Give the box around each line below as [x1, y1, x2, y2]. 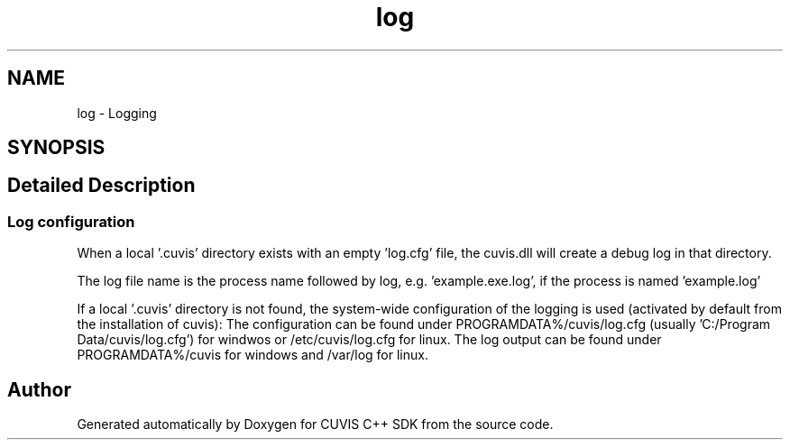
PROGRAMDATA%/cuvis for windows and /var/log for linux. [77, 347, 428, 363]
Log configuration [7, 212, 135, 231]
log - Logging [77, 105, 157, 121]
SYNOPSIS [7, 136, 106, 160]
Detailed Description [7, 174, 196, 197]
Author [7, 378, 71, 401]
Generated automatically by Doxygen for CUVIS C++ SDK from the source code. [77, 416, 554, 433]
